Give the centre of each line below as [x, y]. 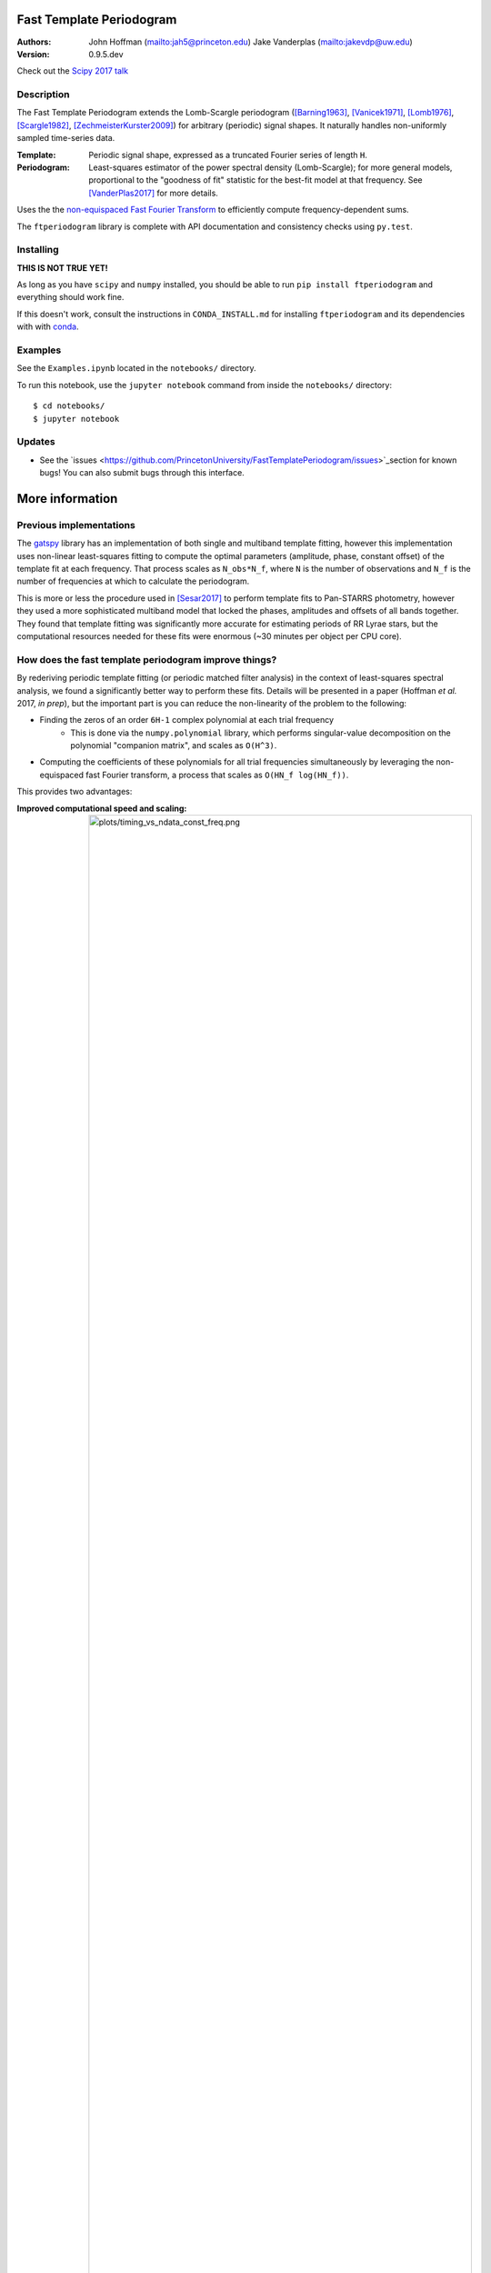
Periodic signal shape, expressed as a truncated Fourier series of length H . [228, 155]
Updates [36, 442]
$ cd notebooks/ [69, 406]
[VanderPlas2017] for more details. [153, 193]
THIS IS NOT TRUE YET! [62, 267]
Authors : [34, 42]
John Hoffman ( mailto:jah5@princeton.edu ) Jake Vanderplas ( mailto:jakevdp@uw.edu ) [251, 42]
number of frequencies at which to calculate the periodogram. [133, 581]
